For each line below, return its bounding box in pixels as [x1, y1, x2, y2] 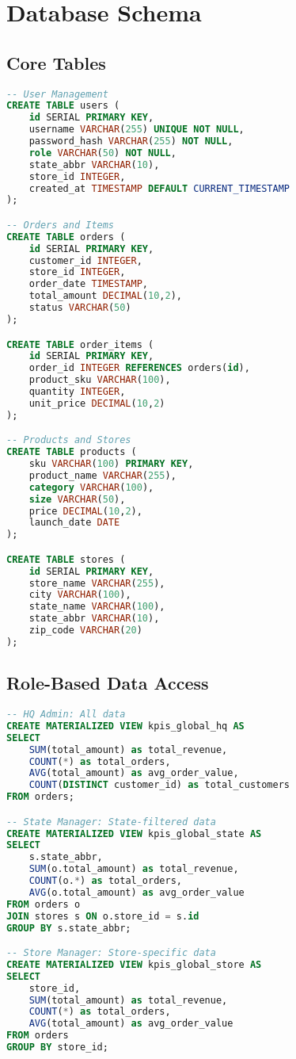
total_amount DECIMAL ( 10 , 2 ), [28, 290, 182, 302]
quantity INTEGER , [28, 386, 126, 398]
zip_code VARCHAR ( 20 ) [28, 625, 142, 637]
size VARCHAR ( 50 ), [28, 493, 126, 505]
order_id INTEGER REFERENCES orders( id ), [28, 362, 250, 374]
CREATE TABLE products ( [6, 446, 137, 458]
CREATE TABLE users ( [6, 100, 120, 112]
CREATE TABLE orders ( [6, 231, 126, 243]
